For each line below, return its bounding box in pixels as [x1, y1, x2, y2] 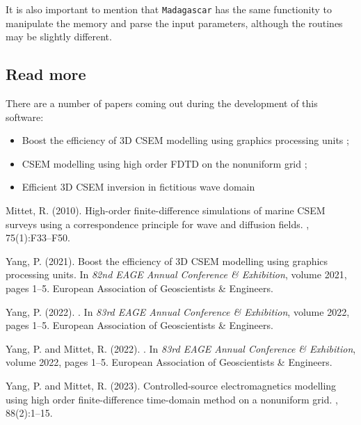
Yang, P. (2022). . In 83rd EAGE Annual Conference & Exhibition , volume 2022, [6, 304, 350, 319]
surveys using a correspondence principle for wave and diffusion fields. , [6, 216, 310, 231]
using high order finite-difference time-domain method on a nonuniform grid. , [6, 392, 338, 406]
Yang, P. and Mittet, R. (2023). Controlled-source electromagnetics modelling [6, 378, 337, 392]
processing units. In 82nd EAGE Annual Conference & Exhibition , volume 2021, [6, 267, 347, 282]
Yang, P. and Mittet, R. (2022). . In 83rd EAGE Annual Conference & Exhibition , [6, 341, 356, 355]
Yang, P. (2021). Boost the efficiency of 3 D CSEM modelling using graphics [6, 253, 328, 268]
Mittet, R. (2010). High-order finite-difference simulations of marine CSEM [6, 203, 326, 218]
